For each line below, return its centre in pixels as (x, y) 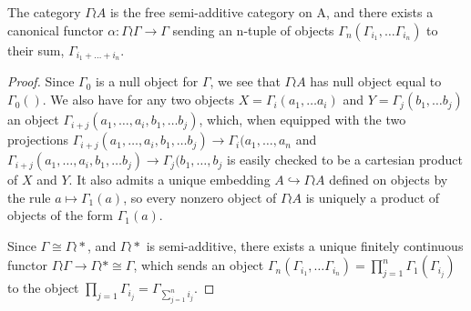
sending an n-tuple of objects (253, 30)
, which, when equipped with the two (302, 120)
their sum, (36, 50)
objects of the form (61, 215)
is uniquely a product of (373, 197)
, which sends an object (199, 265)
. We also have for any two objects (138, 100)
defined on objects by (389, 180)
